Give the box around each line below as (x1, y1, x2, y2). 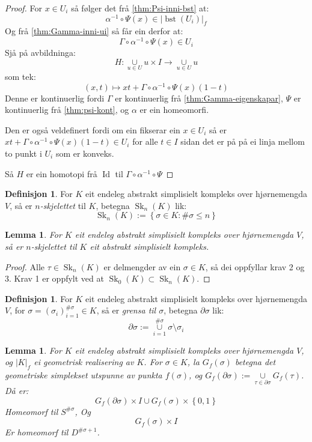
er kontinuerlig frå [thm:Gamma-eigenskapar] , (115, 91, 283, 104)
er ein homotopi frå (26, 167, 97, 180)
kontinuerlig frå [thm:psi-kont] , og (5, 103, 129, 116)
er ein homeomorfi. (139, 103, 209, 116)
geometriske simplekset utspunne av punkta (5, 368, 162, 381)
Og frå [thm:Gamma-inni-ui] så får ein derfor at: (5, 25, 183, 37)
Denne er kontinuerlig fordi (5, 91, 105, 104)
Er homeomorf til (5, 426, 69, 438)
